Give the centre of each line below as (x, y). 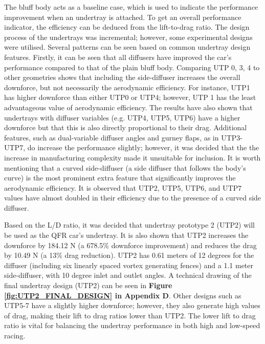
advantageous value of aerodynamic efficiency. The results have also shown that (128, 107)
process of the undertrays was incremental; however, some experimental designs (128, 37)
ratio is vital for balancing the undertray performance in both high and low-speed (132, 325)
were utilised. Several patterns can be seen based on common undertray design (127, 47)
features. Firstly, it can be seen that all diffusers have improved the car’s (118, 57)
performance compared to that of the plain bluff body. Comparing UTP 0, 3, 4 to (132, 67)
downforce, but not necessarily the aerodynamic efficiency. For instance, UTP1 (127, 87)
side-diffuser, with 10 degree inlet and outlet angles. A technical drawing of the (128, 275)
